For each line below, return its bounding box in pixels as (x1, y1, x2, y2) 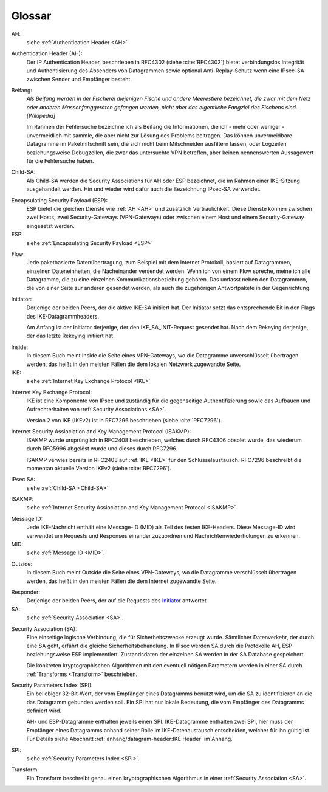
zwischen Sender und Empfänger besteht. (26, 75, 132, 83)
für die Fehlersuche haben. (26, 157, 94, 165)
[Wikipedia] (26, 112, 56, 120)
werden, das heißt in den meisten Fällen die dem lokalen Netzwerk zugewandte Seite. (26, 360, 241, 368)
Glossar (11, 9, 52, 22)
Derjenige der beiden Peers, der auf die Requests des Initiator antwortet (26, 597, 207, 604)
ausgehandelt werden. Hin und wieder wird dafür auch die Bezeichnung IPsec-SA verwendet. (26, 185, 261, 193)
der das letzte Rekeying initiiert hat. (26, 332, 115, 340)
